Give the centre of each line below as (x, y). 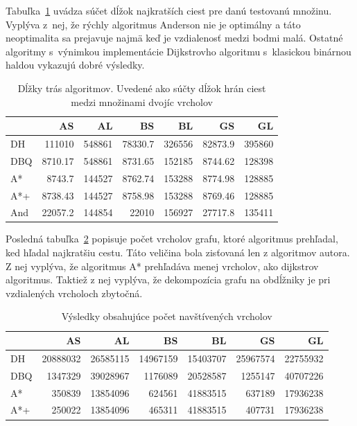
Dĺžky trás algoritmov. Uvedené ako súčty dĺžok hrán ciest (142, 88)
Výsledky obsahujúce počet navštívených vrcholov (167, 316)
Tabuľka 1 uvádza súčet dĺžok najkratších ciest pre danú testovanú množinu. (169, 10)
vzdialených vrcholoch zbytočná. (74, 293)
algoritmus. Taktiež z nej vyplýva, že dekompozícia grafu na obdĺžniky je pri (168, 279)
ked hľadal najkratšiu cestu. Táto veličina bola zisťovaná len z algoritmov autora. (178, 252)
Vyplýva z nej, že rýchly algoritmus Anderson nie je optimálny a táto (153, 24)
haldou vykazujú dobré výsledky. (75, 65)
